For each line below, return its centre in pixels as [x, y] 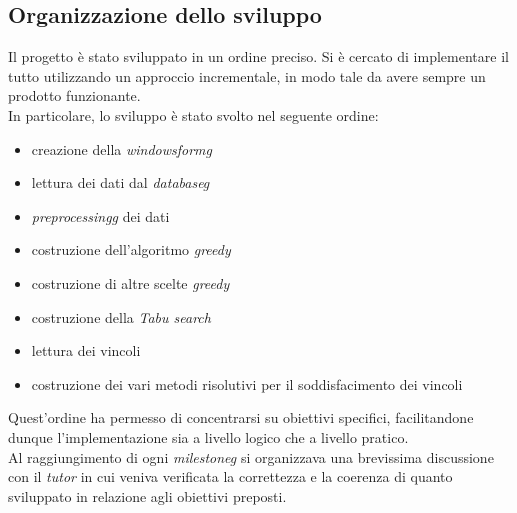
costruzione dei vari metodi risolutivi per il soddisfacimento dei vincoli [247, 383]
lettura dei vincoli [86, 350]
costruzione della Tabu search [121, 316]
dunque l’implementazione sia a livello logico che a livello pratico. [208, 436]
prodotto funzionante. [74, 95]
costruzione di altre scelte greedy [130, 282]
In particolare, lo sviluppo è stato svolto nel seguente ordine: [193, 114]
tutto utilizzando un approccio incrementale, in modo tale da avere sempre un [247, 75]
